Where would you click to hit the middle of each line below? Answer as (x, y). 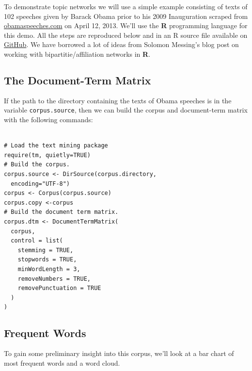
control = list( (37, 241)
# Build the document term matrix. (61, 212)
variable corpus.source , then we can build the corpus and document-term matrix (126, 110)
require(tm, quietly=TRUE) (47, 155)
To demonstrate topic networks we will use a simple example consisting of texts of (126, 6)
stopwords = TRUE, (47, 260)
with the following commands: (48, 120)
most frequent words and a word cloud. (62, 363)
